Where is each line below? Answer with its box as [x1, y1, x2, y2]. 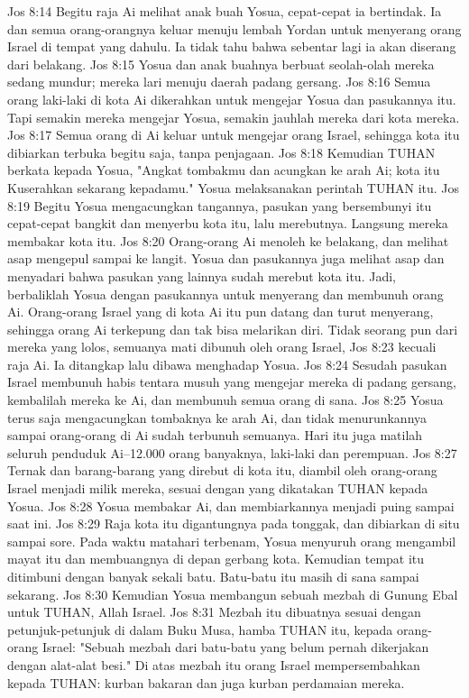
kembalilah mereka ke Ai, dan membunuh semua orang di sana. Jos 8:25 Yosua [7, 390, 444, 409]
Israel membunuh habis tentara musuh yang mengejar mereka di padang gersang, [7, 372, 456, 391]
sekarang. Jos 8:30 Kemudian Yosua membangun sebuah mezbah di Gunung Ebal [7, 584, 458, 603]
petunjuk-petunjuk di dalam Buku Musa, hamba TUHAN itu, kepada [7, 620, 393, 638]
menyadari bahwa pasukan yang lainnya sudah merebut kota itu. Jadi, [7, 266, 396, 285]
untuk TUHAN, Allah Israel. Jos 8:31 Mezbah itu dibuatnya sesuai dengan [7, 602, 421, 621]
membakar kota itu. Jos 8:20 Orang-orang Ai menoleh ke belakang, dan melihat [7, 231, 449, 250]
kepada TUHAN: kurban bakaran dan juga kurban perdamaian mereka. [7, 673, 405, 692]
